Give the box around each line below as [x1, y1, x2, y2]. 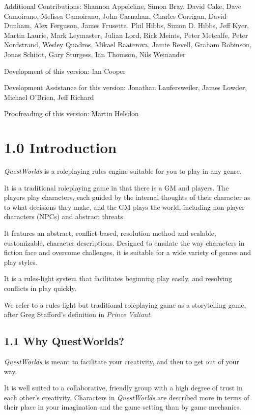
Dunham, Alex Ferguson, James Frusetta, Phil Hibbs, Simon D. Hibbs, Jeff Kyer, [4, 20, 249, 31]
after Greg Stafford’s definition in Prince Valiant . [4, 309, 152, 319]
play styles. [4, 256, 37, 267]
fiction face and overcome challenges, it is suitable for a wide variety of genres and [4, 247, 251, 257]
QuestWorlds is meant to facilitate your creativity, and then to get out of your [4, 356, 239, 366]
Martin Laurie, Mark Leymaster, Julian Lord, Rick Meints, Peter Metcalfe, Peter [4, 30, 248, 40]
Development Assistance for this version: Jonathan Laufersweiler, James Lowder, [4, 82, 247, 93]
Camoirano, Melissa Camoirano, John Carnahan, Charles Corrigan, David [4, 10, 227, 21]
